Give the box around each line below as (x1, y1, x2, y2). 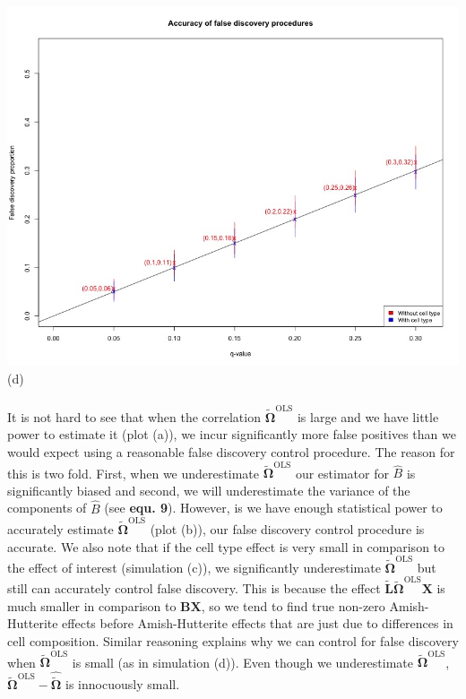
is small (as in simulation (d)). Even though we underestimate (72, 652, 414, 671)
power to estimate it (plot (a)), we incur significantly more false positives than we (7, 425, 456, 444)
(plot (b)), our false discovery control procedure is (150, 519, 425, 538)
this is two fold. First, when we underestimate (7, 463, 259, 482)
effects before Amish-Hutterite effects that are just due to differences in (62, 614, 453, 633)
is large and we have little (297, 407, 439, 426)
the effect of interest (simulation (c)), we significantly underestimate (7, 557, 381, 576)
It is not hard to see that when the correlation (7, 407, 261, 426)
